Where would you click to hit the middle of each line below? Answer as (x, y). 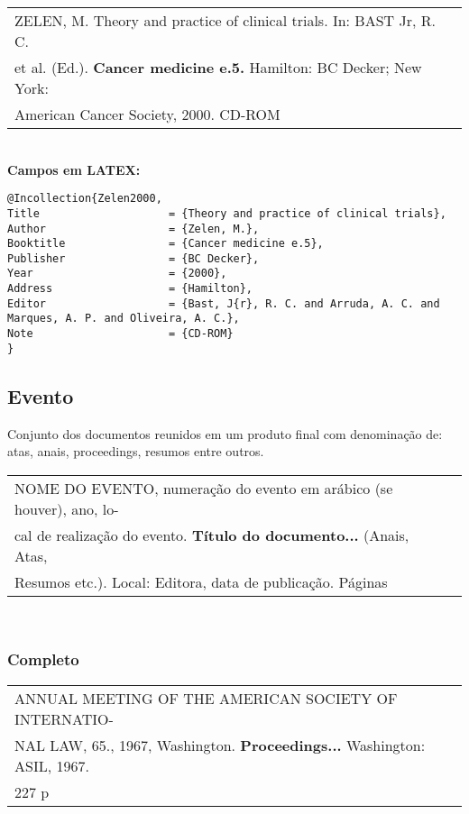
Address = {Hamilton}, (130, 289)
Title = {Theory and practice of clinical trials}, (227, 213)
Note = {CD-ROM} (120, 334)
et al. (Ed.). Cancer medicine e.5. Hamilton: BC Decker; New (218, 67)
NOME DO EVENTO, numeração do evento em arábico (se (204, 488)
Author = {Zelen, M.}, (133, 229)
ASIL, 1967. (52, 765)
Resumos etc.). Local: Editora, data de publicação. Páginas (201, 581)
